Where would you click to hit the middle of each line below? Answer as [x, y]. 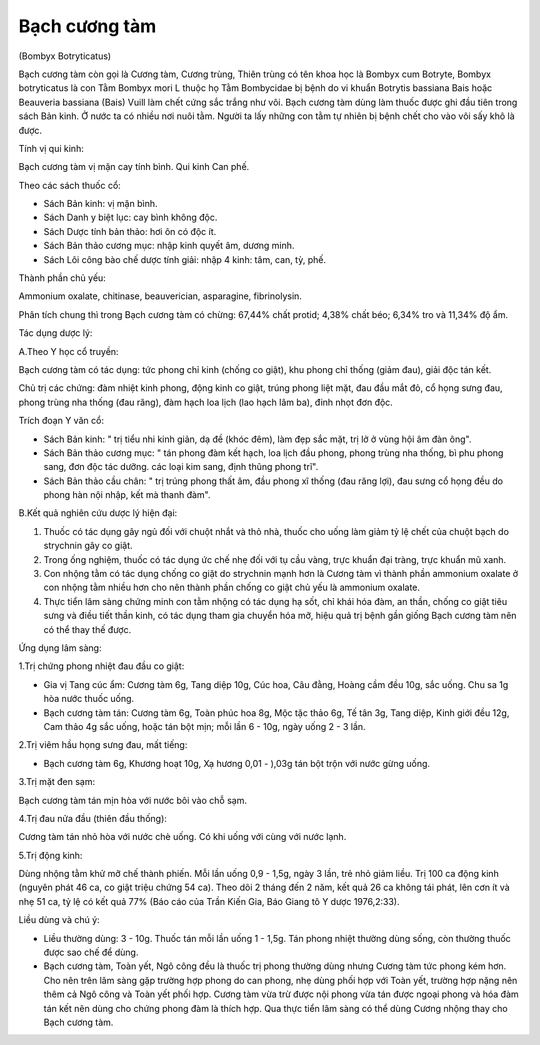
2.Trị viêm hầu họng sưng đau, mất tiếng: [103, 745]
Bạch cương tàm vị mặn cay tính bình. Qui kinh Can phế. [134, 167]
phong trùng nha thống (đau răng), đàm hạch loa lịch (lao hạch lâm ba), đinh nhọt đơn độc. [206, 402]
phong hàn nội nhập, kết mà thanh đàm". [127, 495]
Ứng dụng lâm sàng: [60, 648]
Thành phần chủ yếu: [62, 278]
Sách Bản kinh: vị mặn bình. [100, 204]
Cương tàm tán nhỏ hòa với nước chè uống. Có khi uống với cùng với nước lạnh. [182, 837]
